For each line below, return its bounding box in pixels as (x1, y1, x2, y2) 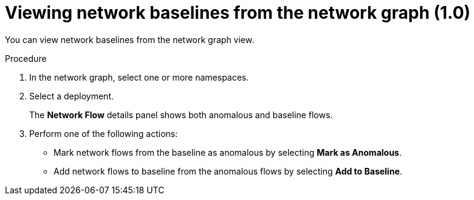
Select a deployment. (29, 90, 114, 101)
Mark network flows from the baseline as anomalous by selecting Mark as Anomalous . (53, 147, 402, 158)
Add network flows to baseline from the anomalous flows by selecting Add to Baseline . (53, 165, 402, 176)
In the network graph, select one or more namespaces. (29, 72, 249, 82)
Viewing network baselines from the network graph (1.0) (5, 2, 471, 23)
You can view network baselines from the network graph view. (5, 34, 255, 45)
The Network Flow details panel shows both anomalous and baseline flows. (29, 109, 333, 120)
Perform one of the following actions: (29, 128, 178, 139)
